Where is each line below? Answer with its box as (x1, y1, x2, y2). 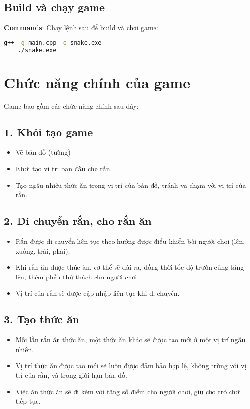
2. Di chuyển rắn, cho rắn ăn (4, 213, 152, 228)
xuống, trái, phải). (15, 245, 70, 256)
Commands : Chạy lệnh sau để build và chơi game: (4, 22, 158, 33)
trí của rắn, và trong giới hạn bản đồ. (15, 370, 128, 380)
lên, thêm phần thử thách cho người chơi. (15, 271, 139, 281)
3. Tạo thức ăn (4, 312, 79, 327)
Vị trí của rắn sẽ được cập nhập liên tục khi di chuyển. (15, 288, 180, 298)
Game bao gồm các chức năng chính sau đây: (4, 100, 139, 111)
